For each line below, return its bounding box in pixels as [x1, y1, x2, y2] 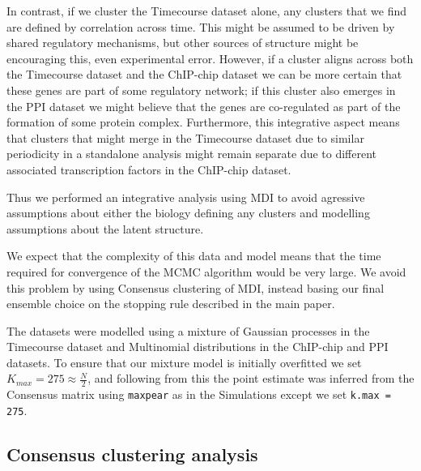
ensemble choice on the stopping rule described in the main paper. [6, 295, 335, 312]
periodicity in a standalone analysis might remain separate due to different [6, 145, 377, 162]
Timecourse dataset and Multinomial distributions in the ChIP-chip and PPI [6, 338, 389, 355]
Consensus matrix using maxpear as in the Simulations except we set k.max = [6, 386, 391, 403]
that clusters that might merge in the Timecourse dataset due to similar [6, 129, 364, 146]
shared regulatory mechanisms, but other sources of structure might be [6, 34, 359, 51]
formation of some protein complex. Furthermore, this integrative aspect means [6, 113, 400, 131]
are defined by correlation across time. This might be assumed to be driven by [6, 18, 395, 35]
